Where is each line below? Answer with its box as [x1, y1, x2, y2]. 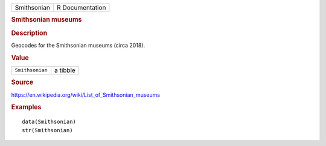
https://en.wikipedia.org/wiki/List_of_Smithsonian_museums [11, 91, 160, 99]
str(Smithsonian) [22, 127, 73, 133]
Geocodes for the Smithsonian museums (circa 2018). [11, 41, 145, 49]
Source [11, 78, 34, 87]
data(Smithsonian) [22, 118, 77, 126]
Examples [11, 103, 42, 111]
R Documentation [56, 4, 106, 11]
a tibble [54, 66, 75, 75]
